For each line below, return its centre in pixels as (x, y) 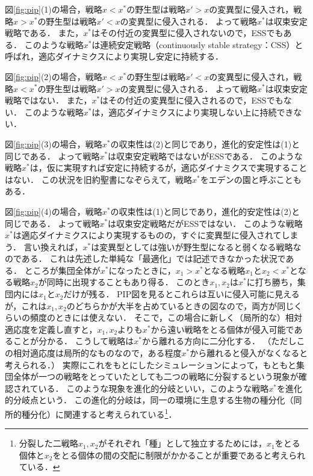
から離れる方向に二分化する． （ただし (219, 341)
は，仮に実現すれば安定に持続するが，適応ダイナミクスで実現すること (169, 168)
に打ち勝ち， (272, 282)
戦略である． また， (44, 33)
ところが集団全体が (62, 270)
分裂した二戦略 (48, 443)
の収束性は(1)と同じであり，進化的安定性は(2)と (205, 211)
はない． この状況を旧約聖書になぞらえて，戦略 (98, 179)
